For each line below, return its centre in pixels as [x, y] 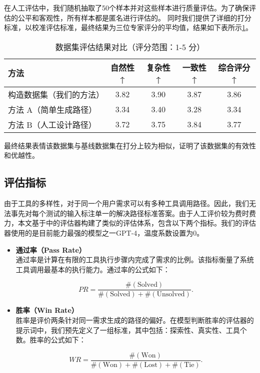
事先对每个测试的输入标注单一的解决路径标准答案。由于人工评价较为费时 [130, 213]
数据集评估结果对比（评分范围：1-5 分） [130, 47]
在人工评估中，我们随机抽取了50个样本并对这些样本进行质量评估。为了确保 [126, 8]
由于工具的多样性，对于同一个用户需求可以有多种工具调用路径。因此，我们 [126, 203]
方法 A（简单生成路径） [52, 109]
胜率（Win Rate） [47, 310]
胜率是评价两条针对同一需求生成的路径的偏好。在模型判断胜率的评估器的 [135, 320]
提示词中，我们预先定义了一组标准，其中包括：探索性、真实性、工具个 [131, 330]
